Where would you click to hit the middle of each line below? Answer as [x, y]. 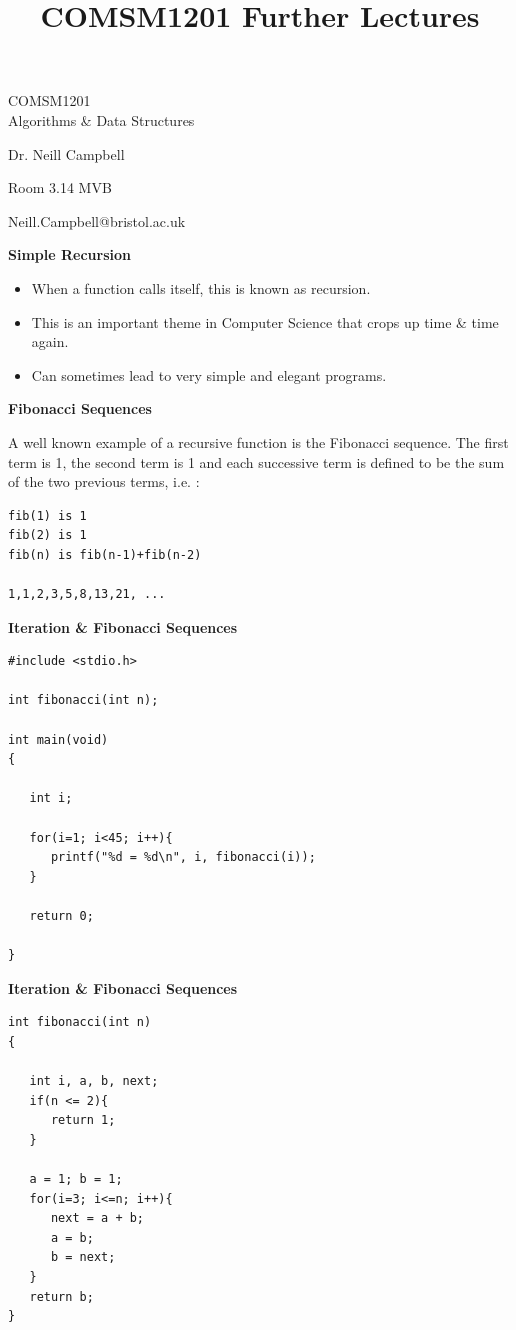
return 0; [61, 915]
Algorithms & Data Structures [101, 119]
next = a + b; [97, 1218]
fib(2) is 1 [47, 535]
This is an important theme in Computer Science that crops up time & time [265, 321]
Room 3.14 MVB [60, 187]
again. [50, 341]
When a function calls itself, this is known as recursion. [201, 287]
